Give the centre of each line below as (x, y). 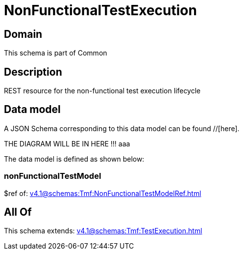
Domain (23, 34)
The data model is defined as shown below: (74, 159)
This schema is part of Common (56, 53)
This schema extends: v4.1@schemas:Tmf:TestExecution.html (103, 231)
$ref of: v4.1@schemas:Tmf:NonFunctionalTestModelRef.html (103, 193)
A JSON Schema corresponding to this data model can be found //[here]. (122, 128)
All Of (18, 212)
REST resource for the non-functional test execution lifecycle (102, 91)
